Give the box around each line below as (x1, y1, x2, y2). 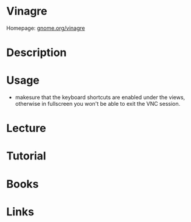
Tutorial (6, 149, 47, 163)
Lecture (6, 122, 47, 135)
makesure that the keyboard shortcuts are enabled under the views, (15, 94, 186, 101)
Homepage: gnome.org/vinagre (6, 24, 85, 32)
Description (6, 46, 67, 60)
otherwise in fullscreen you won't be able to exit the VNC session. (15, 100, 181, 108)
